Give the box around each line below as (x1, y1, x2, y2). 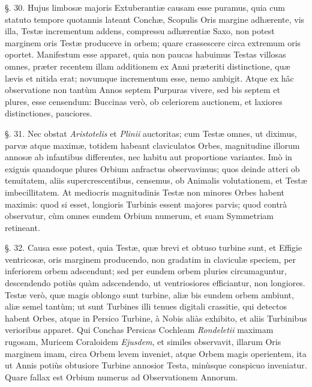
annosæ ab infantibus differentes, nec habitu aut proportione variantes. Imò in (5, 151, 292, 163)
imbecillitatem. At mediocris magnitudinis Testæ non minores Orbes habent (5, 185, 285, 198)
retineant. (5, 221, 40, 233)
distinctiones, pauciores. (5, 107, 92, 119)
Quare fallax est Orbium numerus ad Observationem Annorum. (5, 370, 238, 383)
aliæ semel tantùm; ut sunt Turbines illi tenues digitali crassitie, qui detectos (5, 300, 287, 313)
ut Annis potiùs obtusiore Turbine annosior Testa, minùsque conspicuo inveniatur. (5, 359, 307, 371)
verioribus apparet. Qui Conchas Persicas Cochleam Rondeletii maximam (5, 323, 274, 336)
